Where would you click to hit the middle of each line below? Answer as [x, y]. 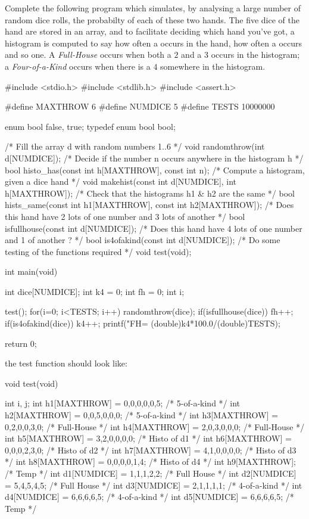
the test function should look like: [66, 363]
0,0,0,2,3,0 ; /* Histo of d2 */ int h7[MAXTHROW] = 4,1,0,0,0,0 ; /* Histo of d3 [151, 450]
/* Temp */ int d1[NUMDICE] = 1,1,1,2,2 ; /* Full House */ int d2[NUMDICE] [151, 473]
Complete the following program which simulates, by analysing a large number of [153, 8]
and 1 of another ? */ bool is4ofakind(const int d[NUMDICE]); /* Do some [143, 240]
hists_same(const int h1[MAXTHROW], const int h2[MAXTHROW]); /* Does [149, 205]
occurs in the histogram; [255, 55]
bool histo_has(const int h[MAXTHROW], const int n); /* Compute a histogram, [155, 170]
